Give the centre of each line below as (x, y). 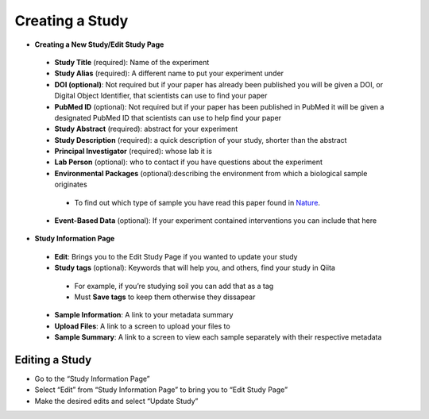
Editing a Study (53, 360)
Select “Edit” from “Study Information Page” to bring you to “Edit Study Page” (161, 390)
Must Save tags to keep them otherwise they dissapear (165, 297)
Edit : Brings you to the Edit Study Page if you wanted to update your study (176, 256)
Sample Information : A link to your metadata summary (144, 315)
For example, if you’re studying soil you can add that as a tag (174, 286)
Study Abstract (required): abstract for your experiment (146, 129)
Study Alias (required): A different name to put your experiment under (169, 73)
